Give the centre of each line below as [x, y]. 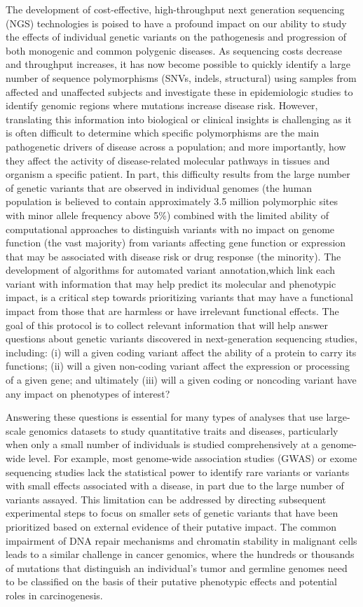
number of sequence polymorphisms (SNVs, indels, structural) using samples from [181, 77]
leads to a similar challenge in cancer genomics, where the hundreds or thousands [180, 554]
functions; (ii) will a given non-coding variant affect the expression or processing [178, 366]
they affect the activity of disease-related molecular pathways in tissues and [168, 160]
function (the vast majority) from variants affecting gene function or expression [176, 243]
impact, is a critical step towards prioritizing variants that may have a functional [179, 297]
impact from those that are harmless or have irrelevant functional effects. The [172, 311]
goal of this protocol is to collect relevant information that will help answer [167, 325]
